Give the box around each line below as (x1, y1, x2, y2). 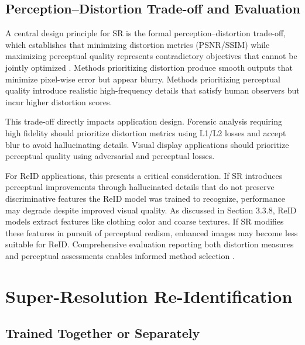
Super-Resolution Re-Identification (5, 284, 293, 308)
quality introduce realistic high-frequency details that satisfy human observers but (5, 84, 300, 96)
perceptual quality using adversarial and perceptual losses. (5, 150, 215, 162)
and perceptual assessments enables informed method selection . (5, 249, 235, 261)
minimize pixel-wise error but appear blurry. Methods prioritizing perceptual (5, 73, 280, 85)
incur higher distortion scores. (5, 95, 112, 108)
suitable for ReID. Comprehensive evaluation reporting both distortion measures (5, 238, 294, 250)
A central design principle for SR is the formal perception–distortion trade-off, (5, 27, 286, 39)
